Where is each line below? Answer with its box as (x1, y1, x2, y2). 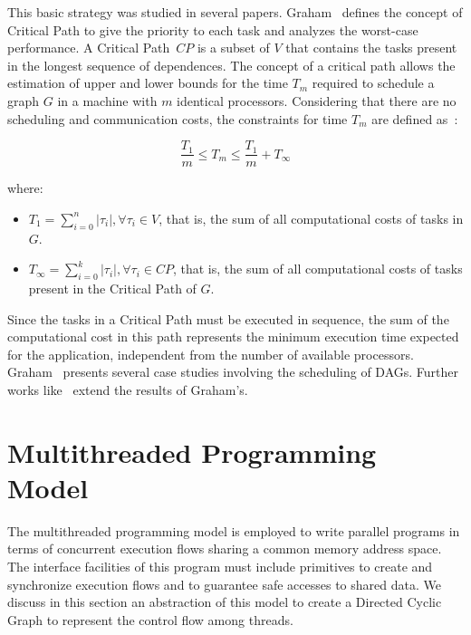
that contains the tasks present (285, 38, 457, 57)
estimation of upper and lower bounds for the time (7, 73, 288, 92)
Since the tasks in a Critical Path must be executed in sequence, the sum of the (7, 309, 449, 328)
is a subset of (197, 38, 270, 57)
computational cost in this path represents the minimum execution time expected (7, 327, 459, 346)
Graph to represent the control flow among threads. (7, 610, 293, 629)
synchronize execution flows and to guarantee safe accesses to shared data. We (7, 574, 441, 593)
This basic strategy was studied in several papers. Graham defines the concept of (7, 3, 463, 21)
